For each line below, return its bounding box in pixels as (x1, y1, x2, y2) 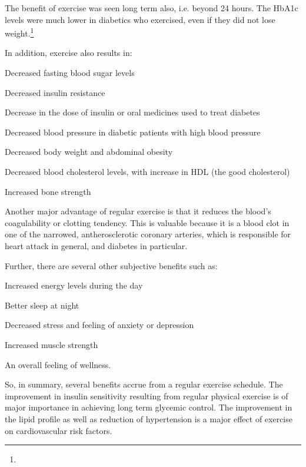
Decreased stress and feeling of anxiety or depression (5, 319, 194, 331)
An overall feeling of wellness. (5, 358, 111, 370)
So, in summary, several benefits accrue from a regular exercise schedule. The (5, 378, 283, 390)
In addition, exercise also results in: (5, 47, 132, 59)
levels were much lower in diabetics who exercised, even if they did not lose (5, 13, 275, 25)
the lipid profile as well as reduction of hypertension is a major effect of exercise (5, 412, 292, 425)
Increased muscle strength (5, 338, 98, 350)
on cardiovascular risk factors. (5, 424, 112, 436)
